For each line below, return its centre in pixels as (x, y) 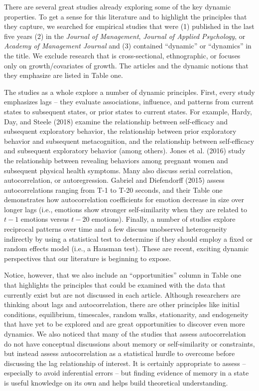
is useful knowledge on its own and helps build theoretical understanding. (116, 382)
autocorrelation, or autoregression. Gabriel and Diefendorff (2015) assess (114, 180)
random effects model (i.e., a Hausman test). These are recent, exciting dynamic (127, 248)
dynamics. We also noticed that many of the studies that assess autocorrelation (125, 334)
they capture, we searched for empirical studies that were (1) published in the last (129, 26)
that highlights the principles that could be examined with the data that (115, 285)
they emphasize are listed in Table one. (64, 75)
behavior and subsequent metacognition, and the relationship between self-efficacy (129, 141)
